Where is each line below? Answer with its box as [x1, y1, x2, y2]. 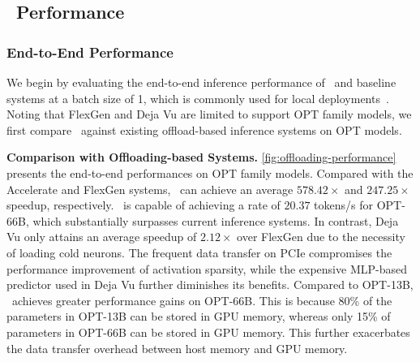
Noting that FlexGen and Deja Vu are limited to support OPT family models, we [6, 106, 412, 123]
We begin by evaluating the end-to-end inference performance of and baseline [6, 74, 396, 90]
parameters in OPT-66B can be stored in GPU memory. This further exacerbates [6, 323, 410, 340]
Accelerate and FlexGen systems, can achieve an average [6, 180, 294, 197]
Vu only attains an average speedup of [6, 228, 197, 245]
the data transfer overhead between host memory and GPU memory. [6, 339, 348, 356]
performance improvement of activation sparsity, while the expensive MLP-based [6, 260, 407, 277]
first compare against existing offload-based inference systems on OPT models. [6, 121, 402, 138]
